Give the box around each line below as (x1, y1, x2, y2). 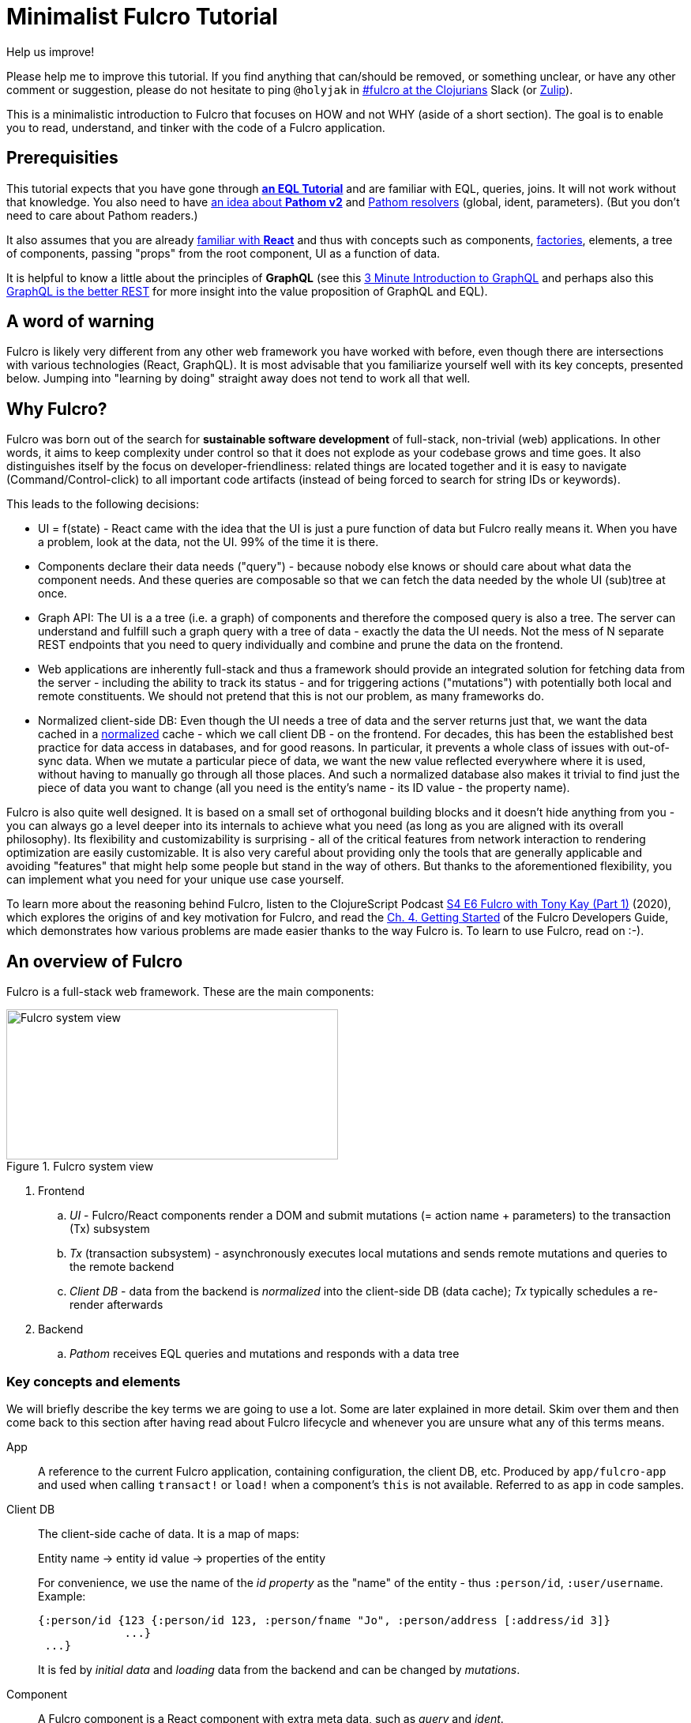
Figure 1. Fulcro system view (6, 1159, 154, 1174)
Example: (38, 1589, 86, 1603)
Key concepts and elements (6, 1373, 181, 1389)
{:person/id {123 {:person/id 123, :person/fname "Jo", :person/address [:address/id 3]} (38, 1613, 610, 1627)
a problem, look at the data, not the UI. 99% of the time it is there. (38, 535, 379, 549)
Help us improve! (6, 44, 95, 58)
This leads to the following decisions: (6, 497, 199, 511)
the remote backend (69, 1260, 175, 1274)
